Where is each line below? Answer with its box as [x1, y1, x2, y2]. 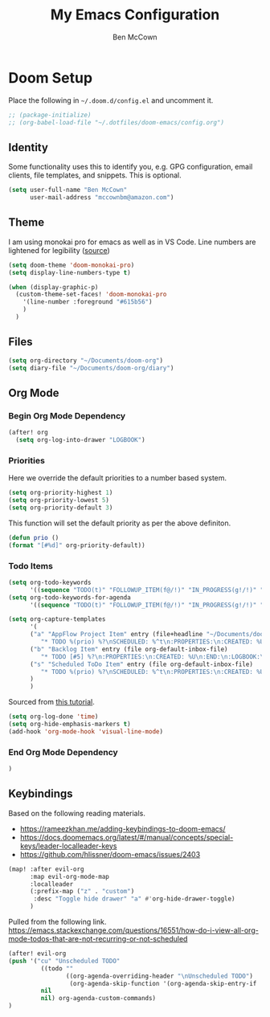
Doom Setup [8, 68, 93, 87]
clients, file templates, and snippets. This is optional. [8, 170, 182, 180]
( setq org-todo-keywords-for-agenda [8, 593, 131, 602]
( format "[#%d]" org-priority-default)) [8, 541, 146, 549]
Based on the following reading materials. [8, 808, 146, 818]
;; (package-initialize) [8, 111, 92, 119]
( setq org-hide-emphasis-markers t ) [8, 721, 131, 729]
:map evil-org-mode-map [29, 872, 110, 880]
